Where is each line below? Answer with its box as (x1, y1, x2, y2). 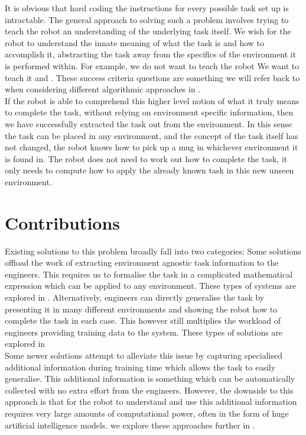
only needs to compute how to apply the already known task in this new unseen (5, 164, 294, 176)
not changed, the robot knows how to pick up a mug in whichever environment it (5, 141, 298, 153)
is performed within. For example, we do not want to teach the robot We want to (5, 59, 300, 72)
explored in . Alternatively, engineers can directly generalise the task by (5, 291, 265, 303)
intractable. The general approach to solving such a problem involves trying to (5, 13, 289, 25)
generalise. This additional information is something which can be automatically (5, 372, 295, 385)
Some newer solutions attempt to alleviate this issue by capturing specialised (5, 349, 282, 361)
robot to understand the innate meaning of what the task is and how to (5, 36, 264, 49)
